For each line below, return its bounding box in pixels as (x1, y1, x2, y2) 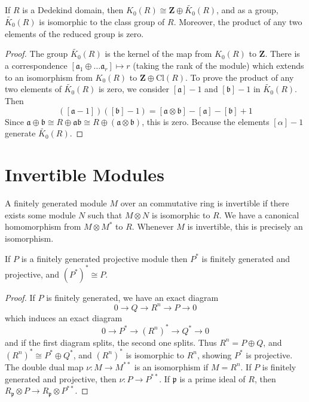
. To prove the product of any (185, 71, 294, 83)
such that (88, 208, 123, 221)
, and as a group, (216, 4, 279, 16)
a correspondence (5, 59, 68, 72)
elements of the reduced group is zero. (5, 27, 144, 39)
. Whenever (131, 220, 174, 233)
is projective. (246, 348, 293, 361)
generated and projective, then (5, 372, 117, 385)
